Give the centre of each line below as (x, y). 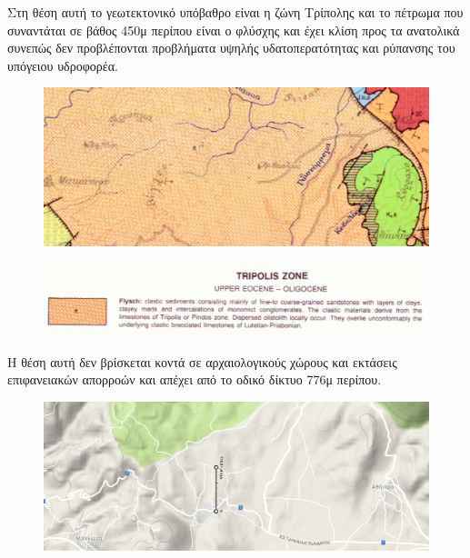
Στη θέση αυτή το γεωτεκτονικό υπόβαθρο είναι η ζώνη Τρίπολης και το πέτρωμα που (235, 12)
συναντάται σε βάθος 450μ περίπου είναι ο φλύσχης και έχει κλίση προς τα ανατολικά (234, 30)
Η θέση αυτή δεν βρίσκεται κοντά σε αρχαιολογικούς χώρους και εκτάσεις (202, 361)
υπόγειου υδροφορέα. (63, 65)
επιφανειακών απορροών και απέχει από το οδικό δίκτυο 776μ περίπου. (195, 379)
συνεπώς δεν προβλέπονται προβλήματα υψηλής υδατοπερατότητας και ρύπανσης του (231, 48)
